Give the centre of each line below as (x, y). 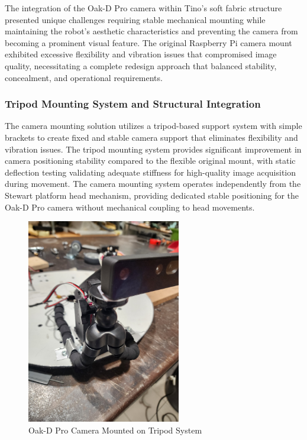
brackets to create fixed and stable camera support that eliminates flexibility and (151, 137)
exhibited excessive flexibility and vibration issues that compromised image (141, 54)
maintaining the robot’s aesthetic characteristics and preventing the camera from (151, 31)
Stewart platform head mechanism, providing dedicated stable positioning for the (152, 195)
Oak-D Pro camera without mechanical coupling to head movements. (130, 207)
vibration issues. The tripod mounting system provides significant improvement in (153, 149)
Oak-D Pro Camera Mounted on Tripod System (115, 430)
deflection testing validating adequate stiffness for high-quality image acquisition (150, 172)
